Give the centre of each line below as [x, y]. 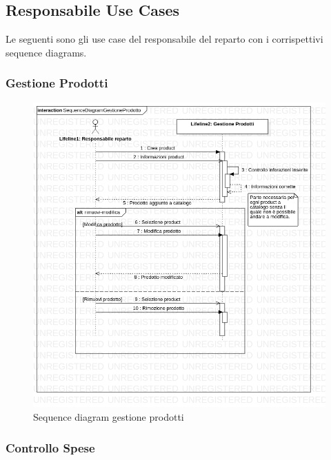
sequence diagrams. [46, 52]
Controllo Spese [50, 447]
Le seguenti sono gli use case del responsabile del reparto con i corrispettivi [164, 39]
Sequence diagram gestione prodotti [109, 417]
